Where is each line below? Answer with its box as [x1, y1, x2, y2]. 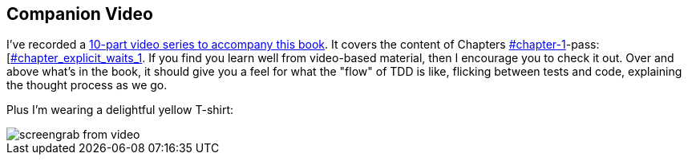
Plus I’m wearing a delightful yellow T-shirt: [6, 103, 234, 117]
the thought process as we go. [6, 78, 168, 92]
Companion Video [6, 4, 153, 24]
